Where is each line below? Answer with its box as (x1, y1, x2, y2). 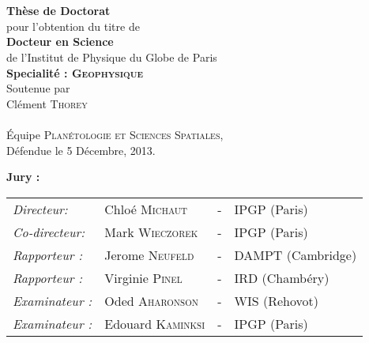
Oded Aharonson (104, 291, 198, 310)
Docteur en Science (6, 33, 114, 50)
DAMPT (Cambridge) (234, 245, 357, 264)
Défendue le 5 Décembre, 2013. (6, 141, 156, 158)
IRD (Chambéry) (234, 268, 329, 287)
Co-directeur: (13, 222, 85, 241)
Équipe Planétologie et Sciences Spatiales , (6, 126, 224, 142)
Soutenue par (6, 80, 70, 96)
